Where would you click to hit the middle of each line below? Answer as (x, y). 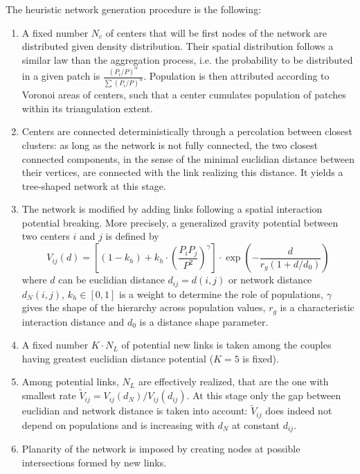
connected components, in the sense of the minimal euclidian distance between (188, 158)
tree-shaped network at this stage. (94, 185)
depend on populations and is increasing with (118, 424)
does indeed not (299, 411)
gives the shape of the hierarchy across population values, (144, 307)
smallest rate (49, 395)
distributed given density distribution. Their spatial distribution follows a (178, 46)
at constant (256, 424)
